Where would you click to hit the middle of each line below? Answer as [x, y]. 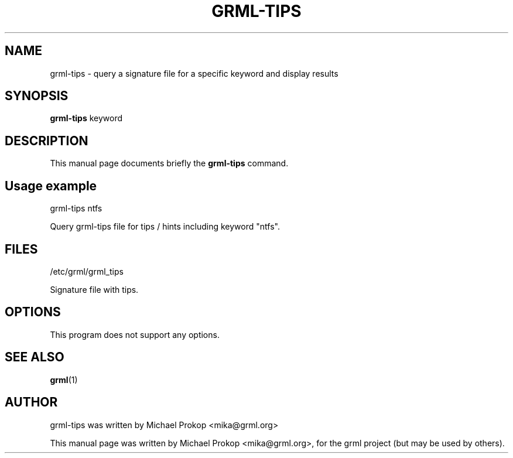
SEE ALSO [35, 357]
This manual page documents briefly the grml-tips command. [169, 163]
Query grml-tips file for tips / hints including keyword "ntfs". [165, 227]
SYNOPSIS [37, 96]
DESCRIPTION [47, 141]
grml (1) [64, 380]
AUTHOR [31, 402]
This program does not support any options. [135, 334]
